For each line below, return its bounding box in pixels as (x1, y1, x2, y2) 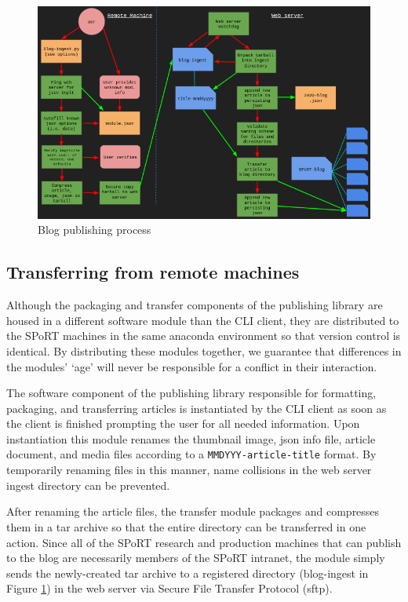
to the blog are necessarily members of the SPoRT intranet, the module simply (6, 549, 385, 566)
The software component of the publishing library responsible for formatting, (6, 385, 377, 401)
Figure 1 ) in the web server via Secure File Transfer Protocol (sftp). (6, 580, 333, 597)
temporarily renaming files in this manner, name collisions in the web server (6, 462, 372, 478)
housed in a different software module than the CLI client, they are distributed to (6, 312, 399, 328)
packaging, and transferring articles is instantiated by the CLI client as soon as (6, 400, 387, 416)
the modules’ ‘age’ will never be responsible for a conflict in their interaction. (6, 358, 377, 374)
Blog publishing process (38, 221, 151, 238)
